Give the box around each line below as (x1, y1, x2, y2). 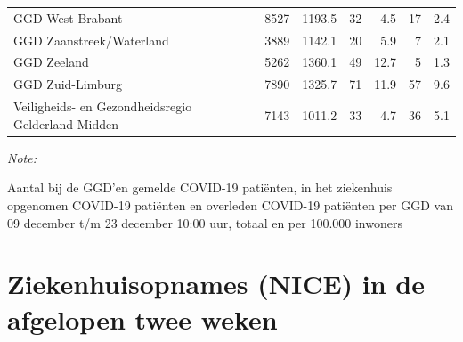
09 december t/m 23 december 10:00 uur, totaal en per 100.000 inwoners (7, 213, 402, 232)
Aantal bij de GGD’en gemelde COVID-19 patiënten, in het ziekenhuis (7, 178, 393, 197)
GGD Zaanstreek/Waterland (13, 30, 169, 49)
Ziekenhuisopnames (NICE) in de (7, 265, 426, 302)
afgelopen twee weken (7, 300, 278, 337)
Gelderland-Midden (13, 114, 119, 133)
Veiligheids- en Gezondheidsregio (13, 97, 192, 116)
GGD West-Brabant (13, 8, 123, 27)
